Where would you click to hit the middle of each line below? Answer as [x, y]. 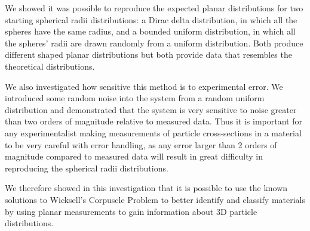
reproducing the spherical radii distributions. [87, 168]
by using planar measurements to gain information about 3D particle [131, 211]
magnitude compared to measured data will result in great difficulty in [134, 156]
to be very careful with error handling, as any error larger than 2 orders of [141, 144]
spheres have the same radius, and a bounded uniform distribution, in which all [150, 31]
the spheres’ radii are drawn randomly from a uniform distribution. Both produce [154, 43]
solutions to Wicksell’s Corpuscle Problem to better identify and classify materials [155, 199]
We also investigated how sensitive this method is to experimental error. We [144, 86]
